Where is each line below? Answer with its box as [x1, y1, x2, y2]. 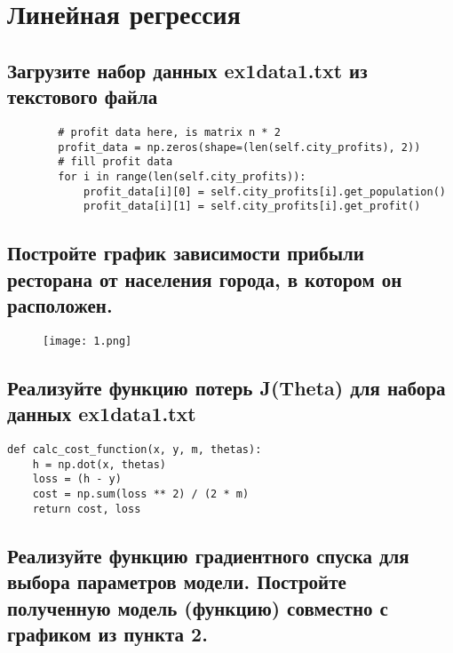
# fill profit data [58, 155, 173, 169]
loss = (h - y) [32, 473, 122, 486]
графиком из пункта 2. [7, 619, 208, 647]
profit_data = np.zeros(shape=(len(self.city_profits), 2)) [58, 140, 421, 154]
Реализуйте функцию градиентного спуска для [7, 541, 409, 569]
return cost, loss [32, 502, 141, 515]
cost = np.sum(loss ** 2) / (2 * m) [32, 488, 250, 501]
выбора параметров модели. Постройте [7, 568, 346, 595]
